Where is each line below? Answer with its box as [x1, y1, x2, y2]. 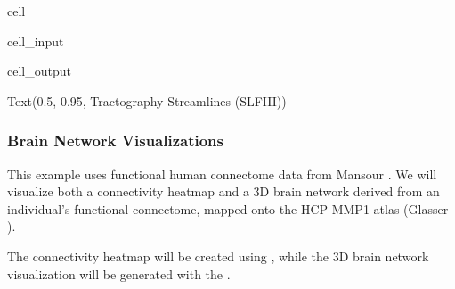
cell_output [7, 62, 71, 80]
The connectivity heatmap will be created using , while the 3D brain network [7, 246, 429, 265]
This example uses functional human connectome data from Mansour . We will [7, 164, 437, 183]
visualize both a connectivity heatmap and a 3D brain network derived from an [7, 182, 440, 201]
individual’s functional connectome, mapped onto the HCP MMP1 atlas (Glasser [7, 199, 449, 218]
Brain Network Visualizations [7, 129, 224, 152]
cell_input [7, 31, 64, 50]
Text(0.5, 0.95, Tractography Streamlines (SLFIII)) [7, 91, 287, 110]
